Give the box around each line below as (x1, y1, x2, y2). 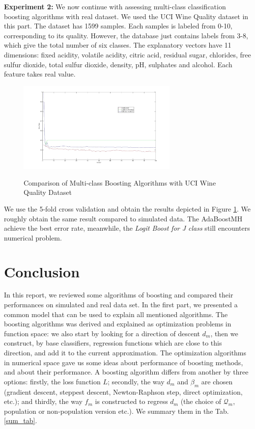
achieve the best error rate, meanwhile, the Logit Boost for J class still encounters (4, 223, 250, 233)
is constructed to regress (95, 396, 168, 406)
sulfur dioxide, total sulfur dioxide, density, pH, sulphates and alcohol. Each (4, 59, 232, 69)
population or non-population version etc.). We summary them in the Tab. (4, 405, 229, 416)
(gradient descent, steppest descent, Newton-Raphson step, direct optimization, (4, 386, 243, 397)
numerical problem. (4, 232, 62, 242)
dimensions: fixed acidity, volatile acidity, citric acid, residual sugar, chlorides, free (4, 49, 251, 59)
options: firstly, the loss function (4, 376, 101, 386)
